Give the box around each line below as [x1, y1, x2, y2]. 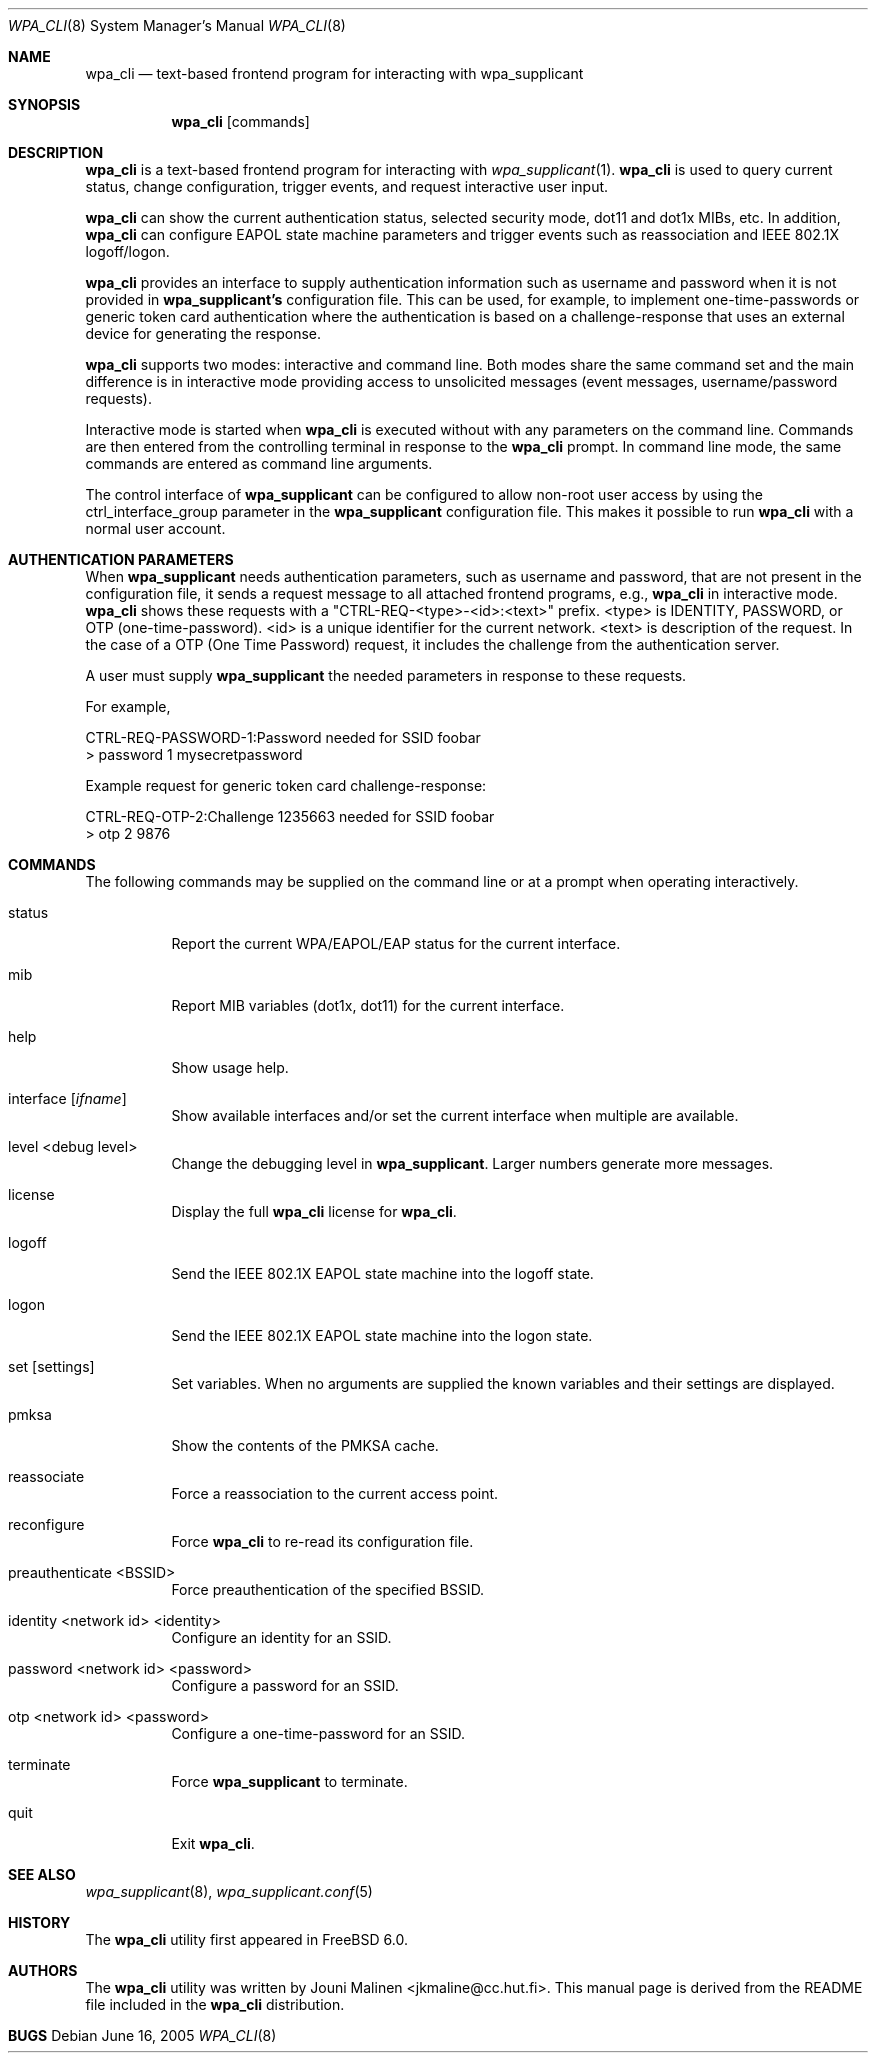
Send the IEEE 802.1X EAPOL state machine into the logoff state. [171, 1265, 594, 1282]
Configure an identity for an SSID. [171, 1629, 392, 1646]
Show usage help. [171, 1059, 289, 1076]
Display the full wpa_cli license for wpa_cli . [171, 1203, 457, 1220]
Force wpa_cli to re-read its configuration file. [171, 1533, 474, 1550]
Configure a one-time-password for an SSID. [171, 1725, 465, 1742]
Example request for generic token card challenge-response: [85, 777, 487, 794]
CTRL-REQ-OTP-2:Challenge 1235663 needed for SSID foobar [85, 808, 495, 825]
